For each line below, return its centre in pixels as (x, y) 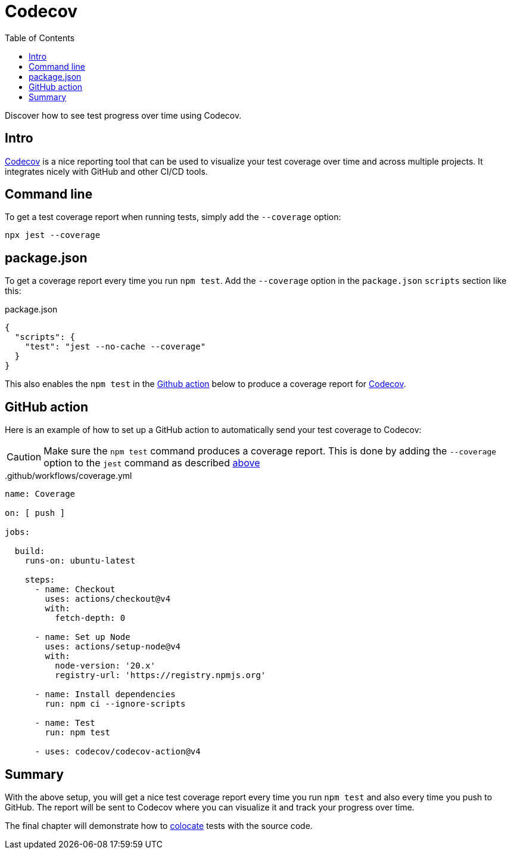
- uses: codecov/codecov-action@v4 (118, 752)
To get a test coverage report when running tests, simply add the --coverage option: (173, 217)
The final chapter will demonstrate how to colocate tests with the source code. (159, 825)
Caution (24, 457)
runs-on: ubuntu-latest (80, 561)
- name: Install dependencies (105, 694)
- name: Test (65, 723)
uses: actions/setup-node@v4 (113, 647)
